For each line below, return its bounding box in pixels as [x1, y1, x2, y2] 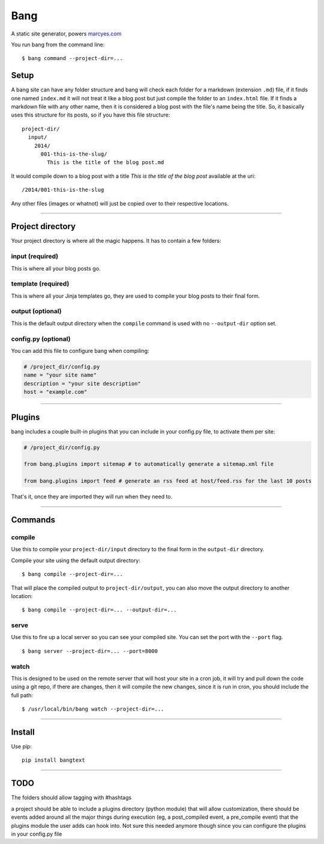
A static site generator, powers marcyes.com [11, 30, 122, 37]
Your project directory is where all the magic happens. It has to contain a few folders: [11, 237, 221, 245]
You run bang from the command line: [11, 41, 105, 48]
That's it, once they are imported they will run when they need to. [11, 493, 173, 500]
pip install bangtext [22, 757, 85, 763]
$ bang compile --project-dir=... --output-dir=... [22, 607, 177, 613]
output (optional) [11, 307, 62, 316]
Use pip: [11, 743, 32, 750]
